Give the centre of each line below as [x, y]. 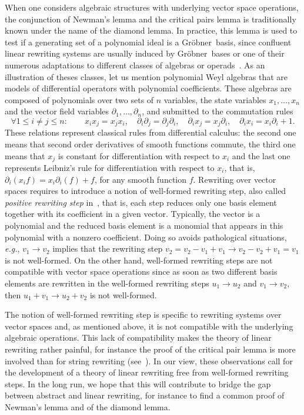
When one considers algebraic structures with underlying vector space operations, [152, 7]
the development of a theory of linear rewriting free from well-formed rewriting [147, 372]
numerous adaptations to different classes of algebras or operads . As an [135, 65]
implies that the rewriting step [108, 248]
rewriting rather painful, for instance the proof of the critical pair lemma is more [150, 349]
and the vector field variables [57, 111]
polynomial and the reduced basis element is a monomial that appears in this [144, 225]
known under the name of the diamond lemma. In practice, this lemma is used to [151, 30]
